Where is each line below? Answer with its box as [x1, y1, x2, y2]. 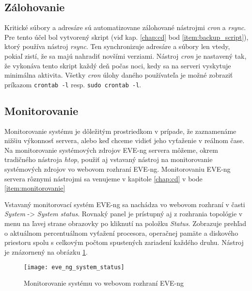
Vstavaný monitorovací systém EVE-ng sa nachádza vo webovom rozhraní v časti [4, 199, 245, 209]
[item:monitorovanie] [4, 183, 65, 193]
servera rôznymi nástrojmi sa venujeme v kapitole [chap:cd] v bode [4, 173, 203, 183]
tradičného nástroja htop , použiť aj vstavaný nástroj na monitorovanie [4, 154, 213, 164]
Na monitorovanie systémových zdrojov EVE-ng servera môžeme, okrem [4, 145, 218, 155]
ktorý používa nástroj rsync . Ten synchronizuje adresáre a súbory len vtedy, [4, 41, 230, 51]
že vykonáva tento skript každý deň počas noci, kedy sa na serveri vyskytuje [4, 60, 231, 70]
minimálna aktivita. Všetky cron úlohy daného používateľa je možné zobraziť [4, 70, 233, 80]
